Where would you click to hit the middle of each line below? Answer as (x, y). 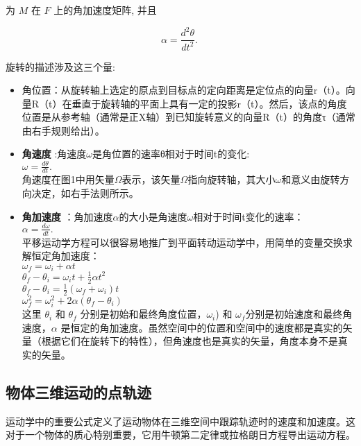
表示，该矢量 (151, 179)
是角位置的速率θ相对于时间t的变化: (171, 154)
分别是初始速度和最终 (294, 314)
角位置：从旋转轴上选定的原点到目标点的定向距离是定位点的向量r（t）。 (184, 90)
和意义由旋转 (311, 179)
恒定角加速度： (66, 256)
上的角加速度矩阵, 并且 (105, 10)
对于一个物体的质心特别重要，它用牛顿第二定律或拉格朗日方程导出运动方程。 (180, 435)
